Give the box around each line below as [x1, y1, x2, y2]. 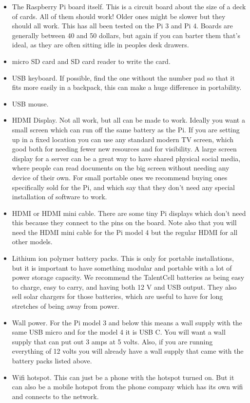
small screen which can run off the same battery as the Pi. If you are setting [12, 124, 240, 134]
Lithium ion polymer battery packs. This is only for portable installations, [12, 253, 234, 263]
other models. [12, 236, 53, 247]
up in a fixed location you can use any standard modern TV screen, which [12, 134, 233, 144]
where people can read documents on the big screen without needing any [12, 163, 230, 173]
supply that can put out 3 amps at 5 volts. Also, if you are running [12, 336, 213, 346]
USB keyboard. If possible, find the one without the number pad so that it [12, 72, 235, 83]
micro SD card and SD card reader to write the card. [12, 56, 171, 66]
